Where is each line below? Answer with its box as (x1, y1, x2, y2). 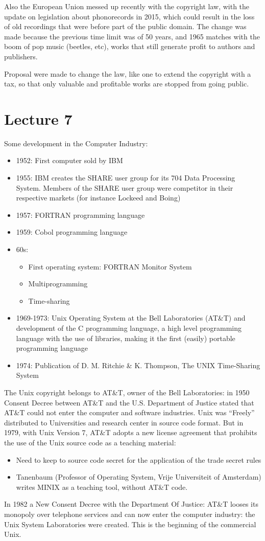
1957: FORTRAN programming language (16, 209, 145, 220)
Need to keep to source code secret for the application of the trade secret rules (16, 454, 261, 465)
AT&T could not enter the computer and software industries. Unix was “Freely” (4, 407, 255, 418)
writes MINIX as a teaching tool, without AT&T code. (16, 481, 188, 492)
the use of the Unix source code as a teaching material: (4, 437, 176, 447)
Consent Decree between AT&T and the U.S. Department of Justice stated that (4, 397, 254, 408)
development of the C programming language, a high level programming (16, 323, 242, 333)
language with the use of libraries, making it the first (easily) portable (16, 332, 235, 343)
